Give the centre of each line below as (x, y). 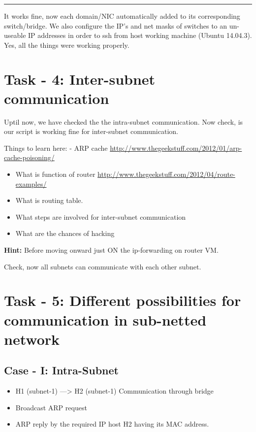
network (32, 339)
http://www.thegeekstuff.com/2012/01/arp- (176, 148)
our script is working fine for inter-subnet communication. (91, 131)
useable (15, 35)
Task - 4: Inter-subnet (80, 79)
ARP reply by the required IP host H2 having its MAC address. (112, 424)
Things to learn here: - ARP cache (56, 148)
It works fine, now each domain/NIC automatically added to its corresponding (122, 16)
